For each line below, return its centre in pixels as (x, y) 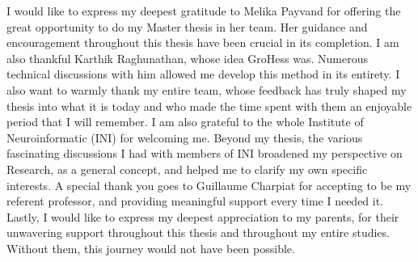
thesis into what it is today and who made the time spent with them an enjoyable (209, 106)
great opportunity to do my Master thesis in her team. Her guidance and (187, 26)
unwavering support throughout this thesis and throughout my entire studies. (198, 232)
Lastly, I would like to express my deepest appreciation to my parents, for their (203, 216)
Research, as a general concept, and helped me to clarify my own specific (187, 169)
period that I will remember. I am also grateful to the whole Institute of (185, 122)
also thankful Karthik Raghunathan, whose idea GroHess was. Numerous (187, 58)
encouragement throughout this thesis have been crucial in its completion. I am (203, 42)
